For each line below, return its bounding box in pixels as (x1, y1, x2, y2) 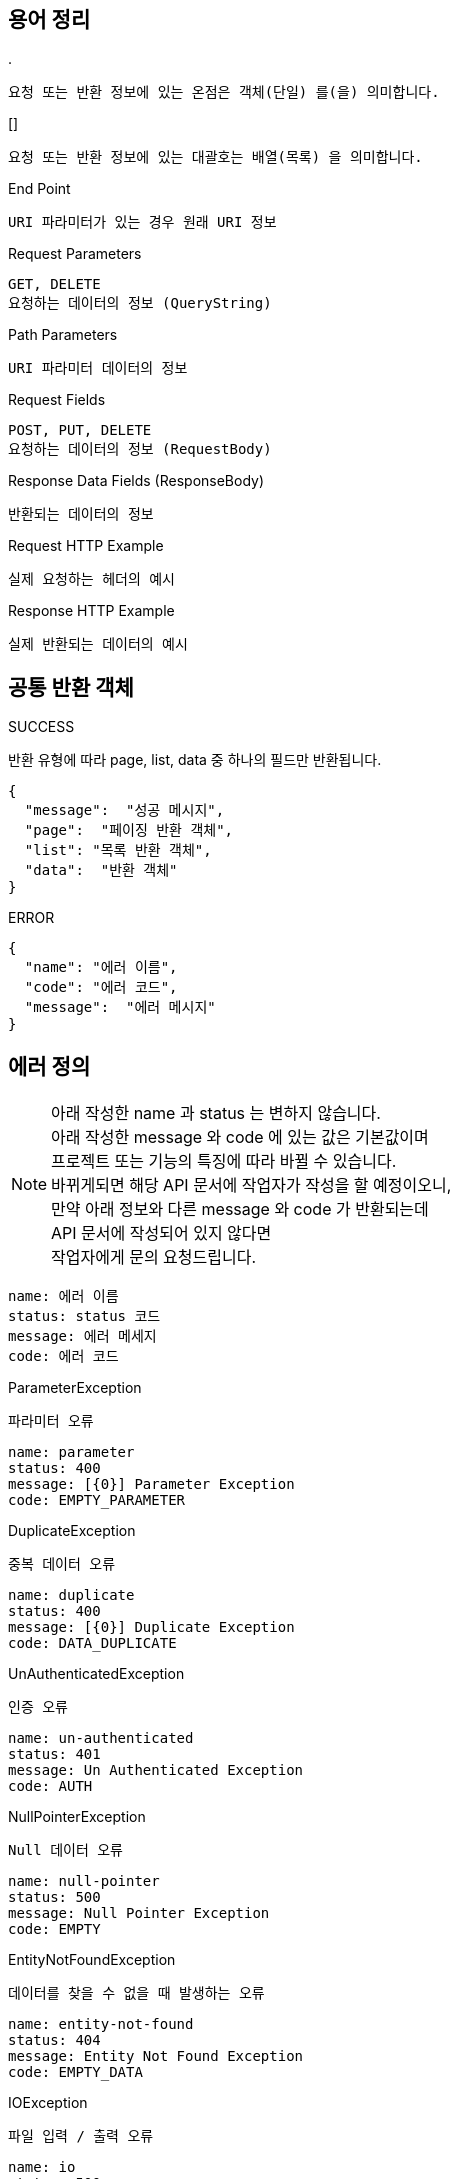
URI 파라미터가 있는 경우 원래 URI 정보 (8, 214, 277, 231)
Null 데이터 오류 (8, 1842, 123, 1859)
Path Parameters (8, 326, 118, 344)
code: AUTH (8, 1778, 93, 1795)
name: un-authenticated (8, 1730, 194, 1747)
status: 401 (8, 1746, 101, 1763)
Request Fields (8, 391, 106, 409)
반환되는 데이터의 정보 (8, 506, 154, 523)
